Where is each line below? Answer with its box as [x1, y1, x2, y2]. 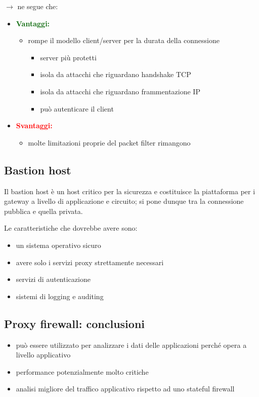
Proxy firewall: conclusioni [4, 315, 145, 331]
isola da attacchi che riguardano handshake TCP [40, 69, 191, 80]
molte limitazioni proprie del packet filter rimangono [28, 137, 191, 148]
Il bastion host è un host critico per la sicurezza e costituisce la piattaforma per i [4, 186, 255, 196]
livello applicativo [16, 349, 71, 360]
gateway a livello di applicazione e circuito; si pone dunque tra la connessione [4, 196, 244, 206]
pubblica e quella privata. [4, 205, 83, 216]
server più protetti [40, 52, 97, 62]
